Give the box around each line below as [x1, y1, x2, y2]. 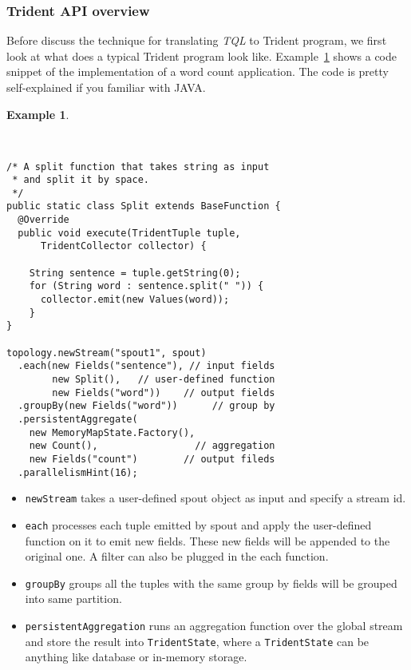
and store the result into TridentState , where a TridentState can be [25, 632, 370, 649]
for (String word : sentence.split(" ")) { [29, 280, 264, 292]
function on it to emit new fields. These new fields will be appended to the [25, 532, 390, 549]
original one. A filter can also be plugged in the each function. [25, 548, 329, 565]
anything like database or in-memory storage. [25, 648, 247, 665]
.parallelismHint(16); [18, 466, 138, 478]
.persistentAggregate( [18, 413, 138, 425]
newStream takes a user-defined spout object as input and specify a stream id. [25, 490, 406, 506]
